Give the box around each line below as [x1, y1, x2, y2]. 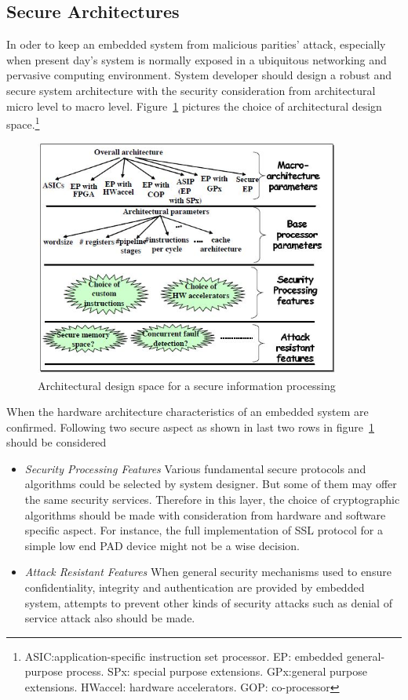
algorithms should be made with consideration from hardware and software [24, 506, 386, 523]
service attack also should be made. [24, 610, 195, 626]
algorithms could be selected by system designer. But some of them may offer [24, 476, 397, 492]
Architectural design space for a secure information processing [38, 377, 336, 393]
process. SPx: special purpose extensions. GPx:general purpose [66, 663, 367, 680]
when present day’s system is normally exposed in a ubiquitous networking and [6, 51, 387, 67]
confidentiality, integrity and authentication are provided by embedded [24, 579, 365, 596]
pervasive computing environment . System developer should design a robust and [6, 67, 392, 83]
